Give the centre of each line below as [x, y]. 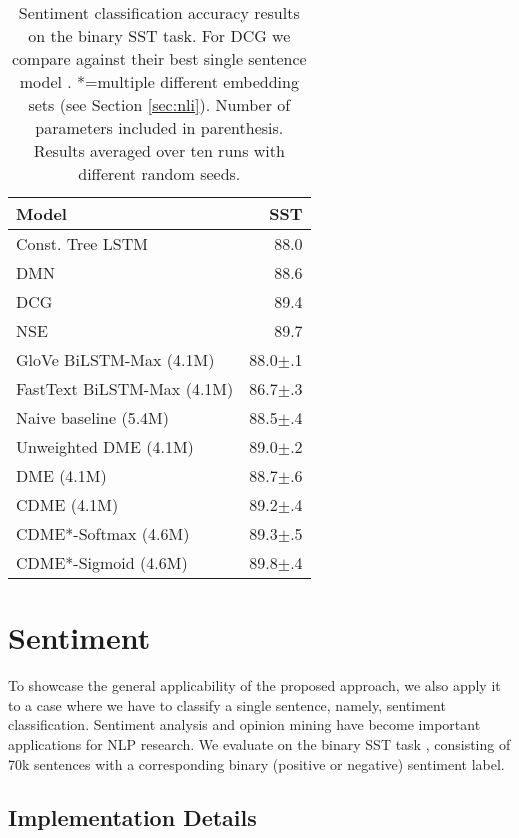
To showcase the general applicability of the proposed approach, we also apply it [254, 685]
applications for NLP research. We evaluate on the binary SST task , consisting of [259, 743]
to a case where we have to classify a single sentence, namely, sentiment [227, 704]
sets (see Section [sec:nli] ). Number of [159, 104]
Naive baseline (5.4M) [92, 417]
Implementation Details [132, 817]
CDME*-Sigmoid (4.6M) [102, 562]
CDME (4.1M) [67, 504]
